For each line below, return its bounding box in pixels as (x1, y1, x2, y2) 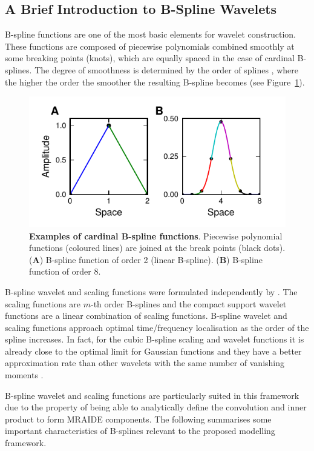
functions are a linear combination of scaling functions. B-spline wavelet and (5, 309, 287, 322)
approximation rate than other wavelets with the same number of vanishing (5, 356, 284, 369)
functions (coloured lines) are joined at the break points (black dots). (29, 241, 286, 254)
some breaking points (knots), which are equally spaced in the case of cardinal (5, 52, 295, 64)
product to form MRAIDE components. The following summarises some (5, 412, 272, 425)
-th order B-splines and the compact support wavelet (91, 297, 287, 310)
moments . (5, 369, 44, 381)
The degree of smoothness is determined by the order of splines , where (34, 63, 298, 76)
